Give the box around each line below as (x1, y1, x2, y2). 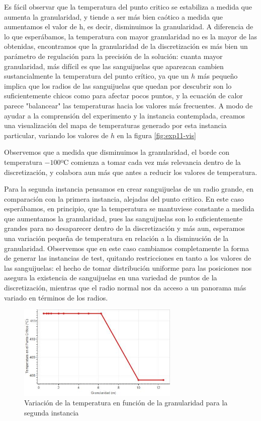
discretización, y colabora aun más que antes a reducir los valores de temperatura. (4, 166, 257, 177)
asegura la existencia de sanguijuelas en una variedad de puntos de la (4, 272, 217, 283)
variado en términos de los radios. (4, 292, 108, 303)
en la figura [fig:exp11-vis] (117, 130, 196, 140)
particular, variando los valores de (4, 130, 109, 140)
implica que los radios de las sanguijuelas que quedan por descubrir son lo (4, 80, 232, 91)
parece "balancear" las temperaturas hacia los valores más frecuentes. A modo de (4, 100, 253, 110)
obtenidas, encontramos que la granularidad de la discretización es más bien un (4, 41, 248, 51)
